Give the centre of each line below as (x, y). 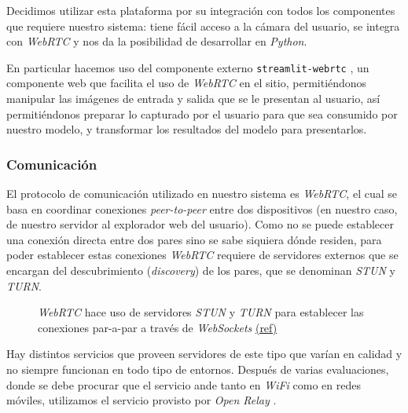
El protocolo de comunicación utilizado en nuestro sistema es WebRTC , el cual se (202, 194)
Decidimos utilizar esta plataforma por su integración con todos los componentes (201, 10)
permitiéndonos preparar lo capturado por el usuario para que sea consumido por (202, 113)
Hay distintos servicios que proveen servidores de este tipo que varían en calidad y (204, 354)
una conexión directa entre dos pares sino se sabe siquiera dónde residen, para (194, 239)
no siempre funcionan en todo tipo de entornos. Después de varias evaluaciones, (198, 369)
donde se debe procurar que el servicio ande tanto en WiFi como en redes (184, 384)
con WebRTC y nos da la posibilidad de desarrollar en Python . (157, 41)
